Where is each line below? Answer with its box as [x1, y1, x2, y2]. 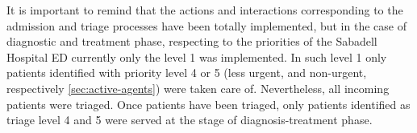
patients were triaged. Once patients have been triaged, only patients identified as [6, 95, 411, 112]
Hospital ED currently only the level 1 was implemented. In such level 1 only [6, 48, 387, 65]
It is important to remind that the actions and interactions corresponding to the [6, 2, 403, 18]
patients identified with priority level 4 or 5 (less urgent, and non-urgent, [6, 64, 367, 81]
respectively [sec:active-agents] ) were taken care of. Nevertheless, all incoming [6, 79, 390, 96]
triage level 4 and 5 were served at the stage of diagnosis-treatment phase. [6, 111, 373, 128]
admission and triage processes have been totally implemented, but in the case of [6, 17, 407, 34]
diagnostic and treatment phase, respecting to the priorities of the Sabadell [6, 33, 377, 50]
